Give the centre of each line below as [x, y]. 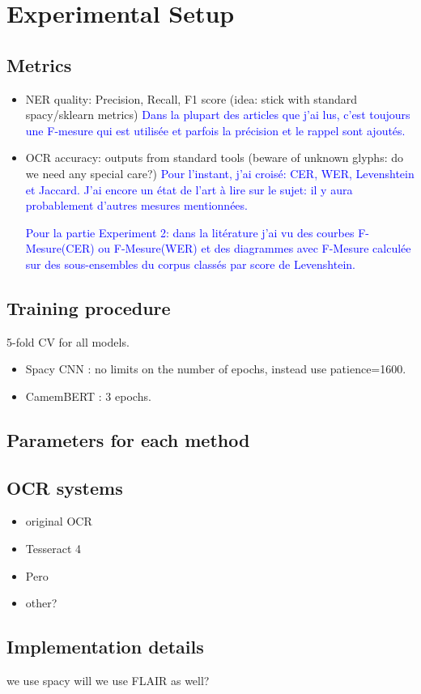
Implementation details [105, 647]
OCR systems [65, 487]
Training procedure [89, 307]
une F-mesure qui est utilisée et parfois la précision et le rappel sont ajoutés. [215, 130]
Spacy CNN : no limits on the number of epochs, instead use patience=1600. [216, 369]
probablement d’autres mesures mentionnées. [136, 205]
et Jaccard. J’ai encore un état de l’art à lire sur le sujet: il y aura [189, 189]
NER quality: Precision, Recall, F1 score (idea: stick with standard [191, 98]
